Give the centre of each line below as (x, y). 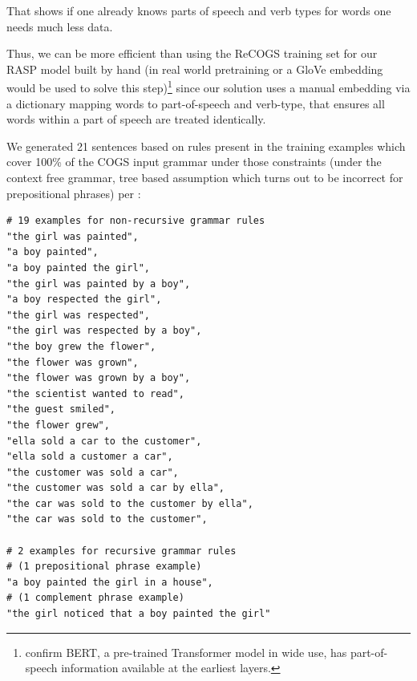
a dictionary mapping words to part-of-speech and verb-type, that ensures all (196, 103)
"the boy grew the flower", (81, 346)
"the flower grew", (58, 425)
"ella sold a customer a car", (90, 457)
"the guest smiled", (61, 409)
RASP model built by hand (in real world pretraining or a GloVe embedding (195, 69)
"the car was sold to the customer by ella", (130, 503)
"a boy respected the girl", (84, 300)
